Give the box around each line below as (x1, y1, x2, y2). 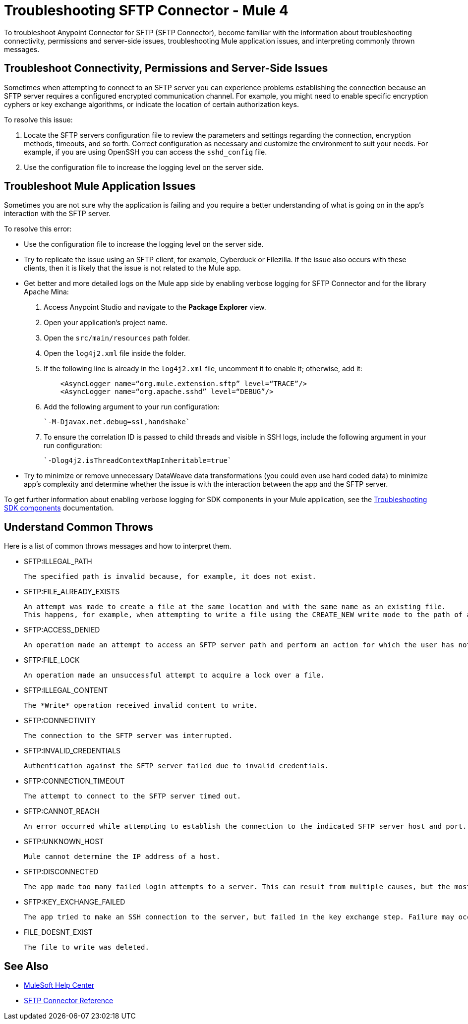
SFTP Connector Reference (24, 996, 114, 1005)
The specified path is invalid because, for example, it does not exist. (24, 572, 317, 581)
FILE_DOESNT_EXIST (24, 928, 93, 937)
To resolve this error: (4, 225, 72, 233)
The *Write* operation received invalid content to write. (24, 701, 258, 710)
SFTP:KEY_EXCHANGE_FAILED (24, 898, 125, 907)
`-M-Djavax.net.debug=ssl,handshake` (44, 418, 190, 426)
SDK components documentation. (4, 504, 114, 512)
